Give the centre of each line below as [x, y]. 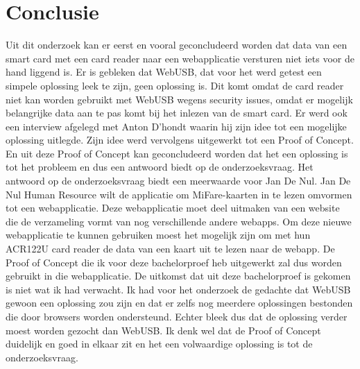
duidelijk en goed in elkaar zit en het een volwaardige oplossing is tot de [159, 344]
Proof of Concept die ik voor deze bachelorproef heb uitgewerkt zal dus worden [174, 262]
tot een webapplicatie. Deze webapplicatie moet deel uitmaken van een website [173, 208]
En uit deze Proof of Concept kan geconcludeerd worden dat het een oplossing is [177, 153]
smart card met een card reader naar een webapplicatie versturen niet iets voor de [180, 58]
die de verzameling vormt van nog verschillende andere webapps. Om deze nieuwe [179, 221]
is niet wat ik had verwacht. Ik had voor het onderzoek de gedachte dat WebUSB [178, 289]
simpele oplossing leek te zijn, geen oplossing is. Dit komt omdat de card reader [175, 85]
